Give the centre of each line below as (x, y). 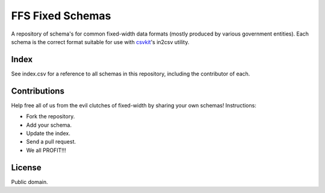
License (26, 167)
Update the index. (48, 133)
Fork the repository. (51, 116)
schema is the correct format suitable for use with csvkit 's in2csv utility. (100, 42)
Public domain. (29, 182)
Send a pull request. (51, 142)
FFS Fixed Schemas (61, 16)
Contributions (38, 91)
